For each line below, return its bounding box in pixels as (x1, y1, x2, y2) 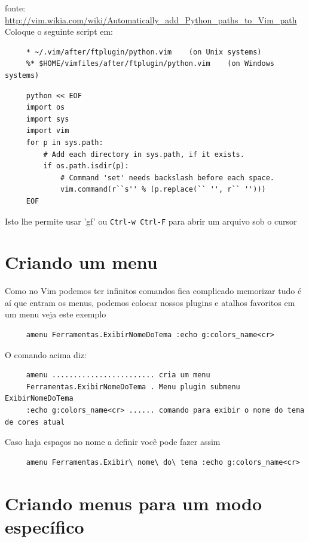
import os (26, 103, 65, 112)
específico (5, 514, 84, 538)
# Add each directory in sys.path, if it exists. (43, 150, 244, 159)
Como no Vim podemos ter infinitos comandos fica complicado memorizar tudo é (5, 284, 302, 297)
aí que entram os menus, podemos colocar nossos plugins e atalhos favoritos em (5, 296, 295, 308)
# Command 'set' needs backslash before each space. (60, 173, 275, 182)
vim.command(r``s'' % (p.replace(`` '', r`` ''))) (60, 185, 266, 194)
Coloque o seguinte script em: (5, 25, 114, 38)
